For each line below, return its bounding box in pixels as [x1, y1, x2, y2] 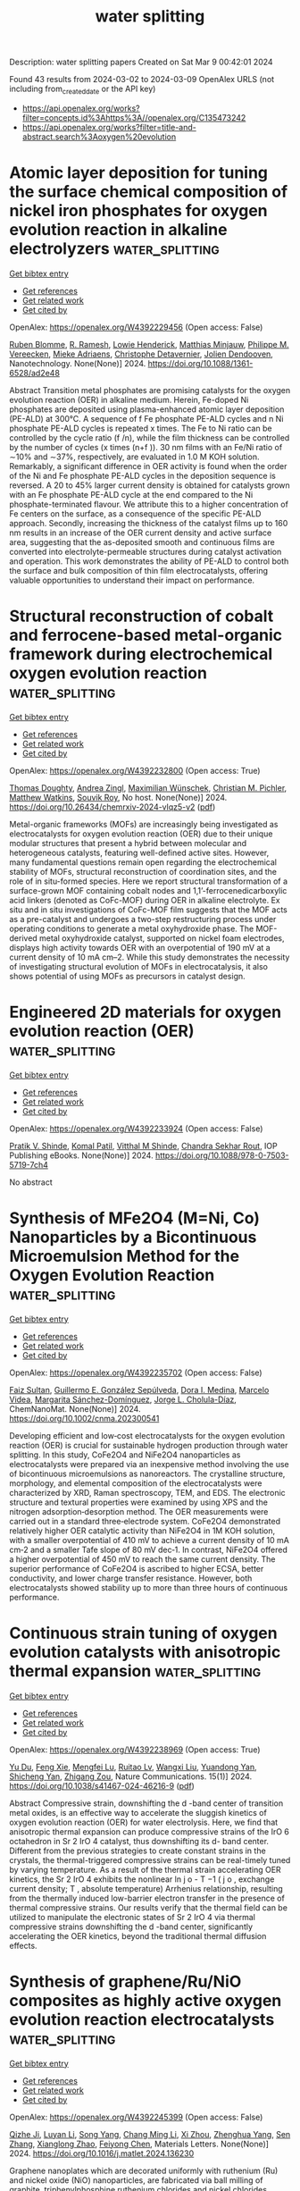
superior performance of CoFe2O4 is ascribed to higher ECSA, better [9, 1563, 264, 1574]
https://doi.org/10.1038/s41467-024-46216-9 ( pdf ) [9, 1780, 195, 1791]
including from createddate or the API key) [9, 83, 156, 96]
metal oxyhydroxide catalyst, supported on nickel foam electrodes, [38, 932, 285, 944]
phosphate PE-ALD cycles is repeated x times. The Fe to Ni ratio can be [9, 423, 272, 433]
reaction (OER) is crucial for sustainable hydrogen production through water [9, 1440, 288, 1450]
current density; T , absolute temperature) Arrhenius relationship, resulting [9, 1883, 283, 1893]
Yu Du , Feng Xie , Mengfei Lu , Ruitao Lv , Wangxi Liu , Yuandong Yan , [9, 1761, 257, 1772]
